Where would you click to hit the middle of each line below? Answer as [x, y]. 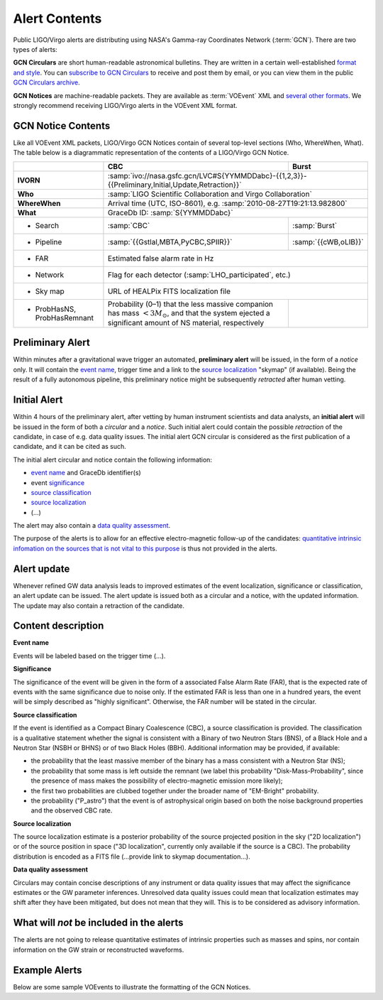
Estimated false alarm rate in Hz [161, 258]
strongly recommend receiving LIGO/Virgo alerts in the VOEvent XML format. [125, 105]
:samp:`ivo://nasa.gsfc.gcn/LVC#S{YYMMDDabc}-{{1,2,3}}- [207, 175]
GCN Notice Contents [62, 125]
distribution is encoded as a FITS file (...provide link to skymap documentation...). [132, 857]
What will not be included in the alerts [98, 923]
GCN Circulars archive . [47, 82]
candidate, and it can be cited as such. [70, 447]
